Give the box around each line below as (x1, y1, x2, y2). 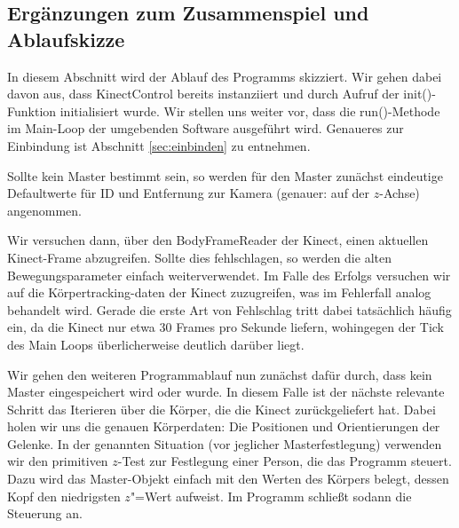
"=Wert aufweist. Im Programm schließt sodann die (130, 486, 412, 505)
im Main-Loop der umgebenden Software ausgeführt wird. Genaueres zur (7, 119, 404, 138)
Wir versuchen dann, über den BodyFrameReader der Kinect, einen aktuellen (7, 231, 429, 249)
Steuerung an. (7, 504, 83, 523)
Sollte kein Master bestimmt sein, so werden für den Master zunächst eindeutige (7, 166, 443, 185)
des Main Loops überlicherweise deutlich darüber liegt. (7, 335, 305, 353)
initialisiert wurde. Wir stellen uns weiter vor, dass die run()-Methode (59, 101, 440, 120)
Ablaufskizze (7, 25, 125, 52)
